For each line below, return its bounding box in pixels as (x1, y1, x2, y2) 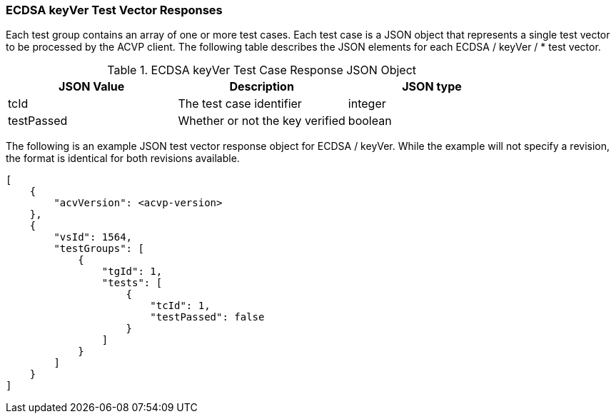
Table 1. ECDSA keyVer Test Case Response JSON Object (107, 63, 416, 78)
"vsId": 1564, (54, 231, 133, 243)
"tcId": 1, (150, 300, 211, 312)
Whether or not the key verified (178, 113, 345, 128)
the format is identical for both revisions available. (6, 152, 240, 165)
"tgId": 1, (101, 266, 163, 278)
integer (348, 96, 386, 111)
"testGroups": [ (54, 243, 144, 255)
